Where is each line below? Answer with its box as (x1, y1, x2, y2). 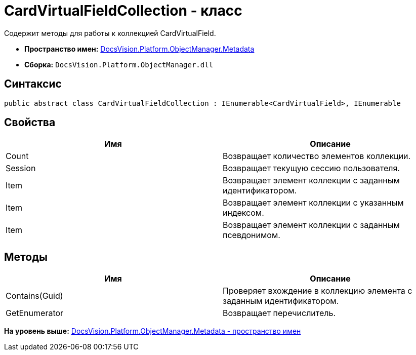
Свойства (4, 116, 56, 129)
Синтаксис (4, 77, 62, 91)
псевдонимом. (223, 230, 280, 241)
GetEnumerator (6, 308, 64, 319)
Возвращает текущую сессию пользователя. (223, 163, 400, 174)
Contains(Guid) (6, 291, 63, 301)
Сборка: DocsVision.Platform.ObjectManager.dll (24, 60, 214, 69)
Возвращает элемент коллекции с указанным (223, 198, 404, 208)
